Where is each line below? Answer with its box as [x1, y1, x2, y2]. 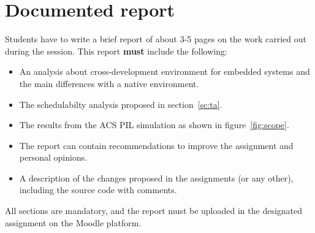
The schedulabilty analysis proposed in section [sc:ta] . [19, 97, 222, 110]
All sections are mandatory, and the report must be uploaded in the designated [5, 204, 303, 217]
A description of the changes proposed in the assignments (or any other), [19, 171, 294, 184]
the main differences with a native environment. [19, 77, 199, 90]
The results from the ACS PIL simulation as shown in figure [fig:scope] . [19, 118, 289, 131]
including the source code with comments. [19, 183, 177, 196]
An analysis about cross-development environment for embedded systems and [19, 65, 310, 78]
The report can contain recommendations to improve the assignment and [19, 139, 294, 151]
